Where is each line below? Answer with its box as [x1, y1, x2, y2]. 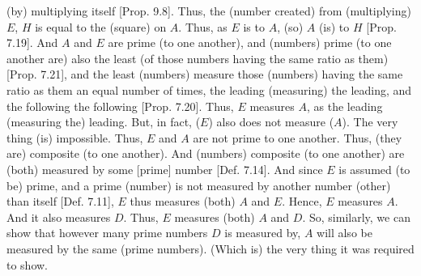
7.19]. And [6, 34, 58, 51]
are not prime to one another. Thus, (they [193, 129, 402, 146]
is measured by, [224, 224, 301, 241]
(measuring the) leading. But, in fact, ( [6, 113, 201, 130]
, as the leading [306, 97, 383, 114]
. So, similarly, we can [302, 208, 410, 225]
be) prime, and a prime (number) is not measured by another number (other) [6, 176, 391, 193]
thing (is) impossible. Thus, [6, 129, 143, 146]
